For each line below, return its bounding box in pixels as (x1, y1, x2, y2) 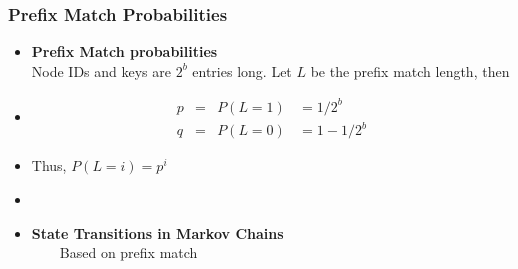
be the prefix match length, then (310, 60, 510, 81)
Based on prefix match (59, 242, 198, 263)
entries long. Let (192, 60, 292, 81)
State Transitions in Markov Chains (31, 222, 284, 243)
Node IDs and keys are (31, 60, 171, 81)
